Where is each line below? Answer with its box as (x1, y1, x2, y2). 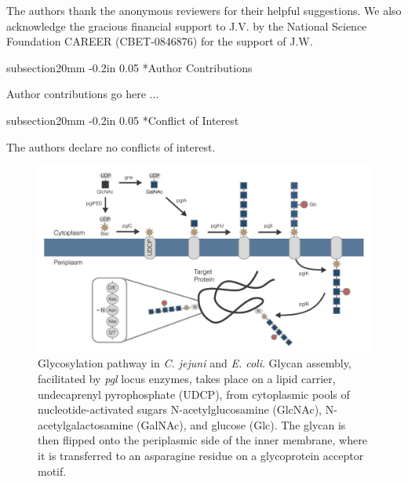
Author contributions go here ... (6, 86, 159, 102)
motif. (38, 462, 67, 479)
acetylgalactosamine (38, 416, 133, 433)
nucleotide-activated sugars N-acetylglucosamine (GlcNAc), (38, 401, 322, 418)
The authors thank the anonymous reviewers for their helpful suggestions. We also (6, 2, 402, 18)
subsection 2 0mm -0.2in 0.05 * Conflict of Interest (6, 111, 239, 128)
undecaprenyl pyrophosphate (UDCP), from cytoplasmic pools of (38, 385, 350, 402)
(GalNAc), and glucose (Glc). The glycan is (137, 416, 346, 433)
